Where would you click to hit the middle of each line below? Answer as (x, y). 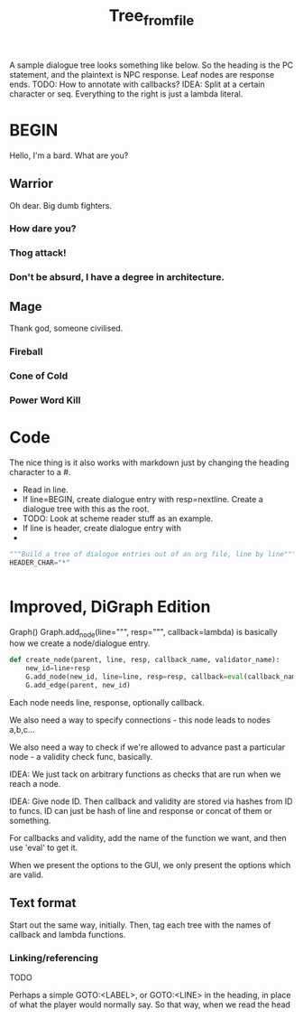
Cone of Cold (39, 376)
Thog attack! (38, 253)
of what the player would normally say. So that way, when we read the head (150, 1005)
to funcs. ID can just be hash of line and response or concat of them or (141, 810)
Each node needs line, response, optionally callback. (107, 702)
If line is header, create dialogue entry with (102, 528)
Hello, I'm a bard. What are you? (69, 155)
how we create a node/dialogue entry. (80, 643)
